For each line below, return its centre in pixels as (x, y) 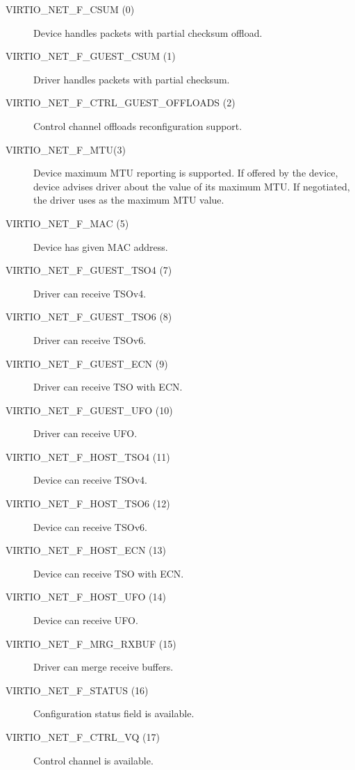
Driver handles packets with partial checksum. (132, 79)
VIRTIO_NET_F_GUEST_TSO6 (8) (89, 317)
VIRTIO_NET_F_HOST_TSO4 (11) (88, 456)
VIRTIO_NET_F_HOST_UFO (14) (86, 597)
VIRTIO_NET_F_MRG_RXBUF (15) (91, 643)
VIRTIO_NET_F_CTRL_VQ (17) (83, 737)
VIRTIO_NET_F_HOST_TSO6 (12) (88, 503)
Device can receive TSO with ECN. (109, 573)
